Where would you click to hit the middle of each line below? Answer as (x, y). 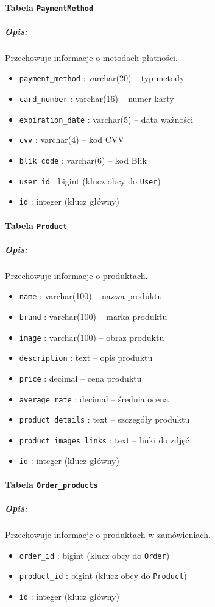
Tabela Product (36, 225)
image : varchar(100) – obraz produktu (92, 337)
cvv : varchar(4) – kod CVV (72, 140)
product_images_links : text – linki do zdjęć (104, 440)
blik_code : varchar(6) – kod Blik (83, 160)
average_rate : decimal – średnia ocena (94, 398)
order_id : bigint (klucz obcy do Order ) (94, 555)
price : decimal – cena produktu (80, 378)
